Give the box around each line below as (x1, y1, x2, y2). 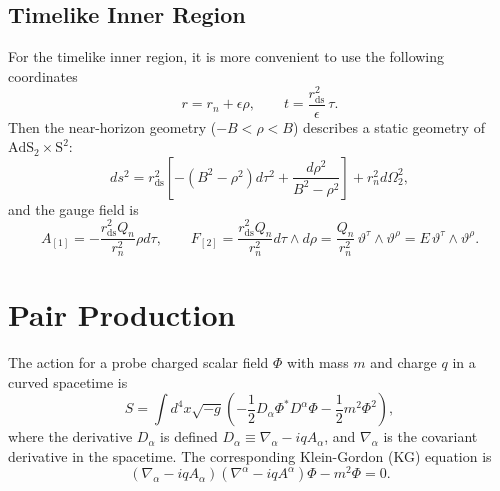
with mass (287, 351, 349, 372)
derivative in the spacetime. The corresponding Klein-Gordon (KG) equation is (8, 445, 492, 466)
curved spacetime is (8, 371, 128, 392)
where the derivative (8, 426, 133, 447)
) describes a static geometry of (292, 116, 485, 137)
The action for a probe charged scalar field (8, 351, 269, 372)
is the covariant (383, 426, 478, 447)
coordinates (8, 65, 78, 86)
